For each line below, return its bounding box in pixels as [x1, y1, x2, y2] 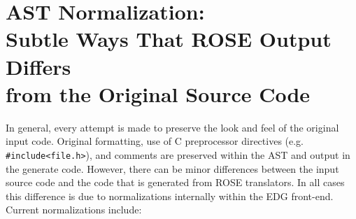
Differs [6, 52, 71, 80]
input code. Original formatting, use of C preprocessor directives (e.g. [6, 134, 304, 148]
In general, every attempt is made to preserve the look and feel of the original [6, 120, 339, 134]
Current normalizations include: [6, 202, 142, 217]
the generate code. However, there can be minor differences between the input [6, 161, 339, 176]
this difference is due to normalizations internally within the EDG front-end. [6, 188, 334, 203]
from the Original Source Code [6, 79, 311, 108]
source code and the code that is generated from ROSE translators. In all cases [6, 175, 345, 190]
